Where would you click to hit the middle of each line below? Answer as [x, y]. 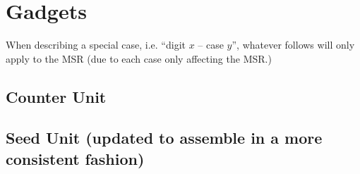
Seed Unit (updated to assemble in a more [164, 138]
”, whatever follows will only [293, 45]
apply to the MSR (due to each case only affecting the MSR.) [139, 58]
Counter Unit [56, 96]
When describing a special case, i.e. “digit [96, 45]
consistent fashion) [75, 158]
